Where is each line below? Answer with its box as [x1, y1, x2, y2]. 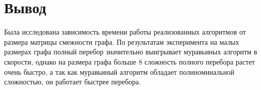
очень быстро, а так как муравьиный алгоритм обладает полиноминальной [4, 66, 235, 77]
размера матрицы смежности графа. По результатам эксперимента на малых [4, 36, 239, 47]
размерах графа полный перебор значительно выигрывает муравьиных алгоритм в [4, 46, 257, 57]
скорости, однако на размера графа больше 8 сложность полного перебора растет [4, 56, 255, 67]
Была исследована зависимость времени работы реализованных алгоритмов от [4, 26, 246, 37]
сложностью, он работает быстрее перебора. [4, 76, 141, 87]
